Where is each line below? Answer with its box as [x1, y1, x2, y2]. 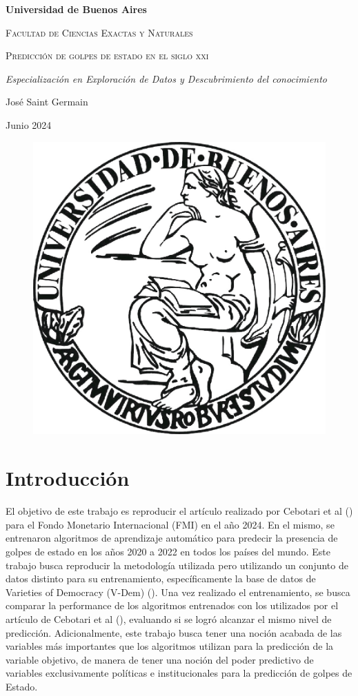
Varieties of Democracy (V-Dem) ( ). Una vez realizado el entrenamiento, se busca [6, 584, 350, 599]
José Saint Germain [6, 94, 88, 109]
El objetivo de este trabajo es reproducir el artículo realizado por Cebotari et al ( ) [6, 504, 353, 518]
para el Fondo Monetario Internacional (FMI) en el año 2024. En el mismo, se [6, 517, 335, 531]
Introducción [6, 464, 130, 492]
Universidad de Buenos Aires [6, 2, 147, 16]
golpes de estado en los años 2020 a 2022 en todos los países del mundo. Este [6, 544, 330, 558]
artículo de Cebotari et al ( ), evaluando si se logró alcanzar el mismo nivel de [6, 611, 332, 626]
